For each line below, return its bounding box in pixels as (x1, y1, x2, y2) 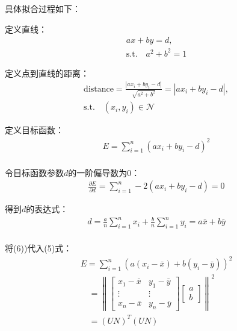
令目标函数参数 (5, 166, 64, 178)
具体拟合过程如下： (5, 2, 81, 14)
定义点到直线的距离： (5, 66, 89, 79)
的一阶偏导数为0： (68, 166, 140, 178)
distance (84, 84, 114, 93)
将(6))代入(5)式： (5, 242, 72, 254)
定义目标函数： (5, 124, 64, 136)
